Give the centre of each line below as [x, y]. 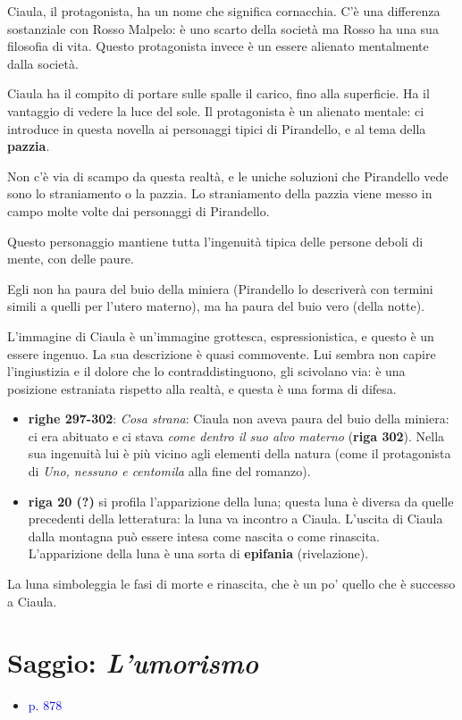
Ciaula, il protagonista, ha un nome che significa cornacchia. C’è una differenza [224, 11]
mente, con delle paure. [71, 259]
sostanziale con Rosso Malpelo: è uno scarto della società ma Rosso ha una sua [223, 28]
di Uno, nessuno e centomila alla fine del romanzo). [169, 471]
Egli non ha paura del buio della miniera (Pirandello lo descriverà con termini [220, 288]
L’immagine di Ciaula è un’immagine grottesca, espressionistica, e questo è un [221, 335]
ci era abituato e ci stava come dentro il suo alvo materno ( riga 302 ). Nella [236, 435]
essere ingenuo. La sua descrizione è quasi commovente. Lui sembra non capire [222, 353]
